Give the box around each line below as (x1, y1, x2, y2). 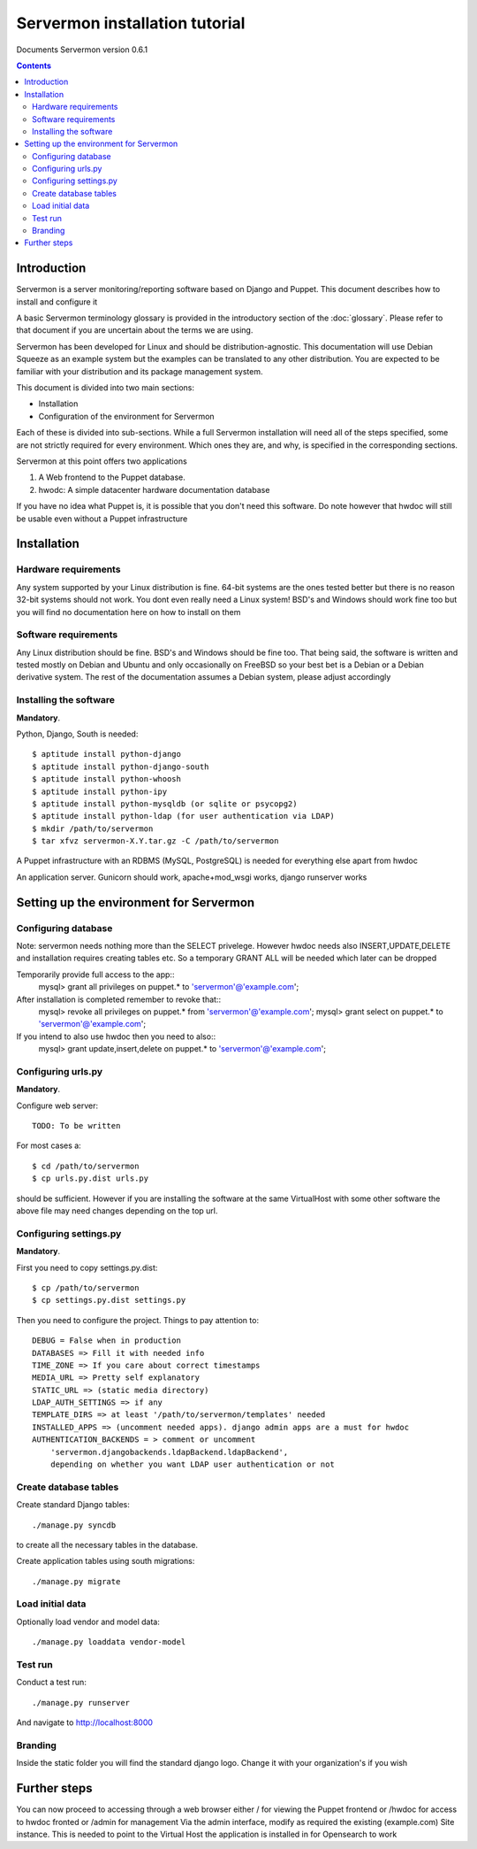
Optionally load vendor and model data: (16, 1616, 161, 1627)
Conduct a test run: (16, 1677, 87, 1688)
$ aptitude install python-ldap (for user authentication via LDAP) (32, 811, 335, 821)
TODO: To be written (32, 1121, 121, 1131)
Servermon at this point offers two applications (16, 456, 187, 466)
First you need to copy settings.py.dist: (16, 1262, 158, 1273)
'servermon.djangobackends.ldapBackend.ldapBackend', (49, 1447, 289, 1457)
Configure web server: (16, 1100, 99, 1111)
